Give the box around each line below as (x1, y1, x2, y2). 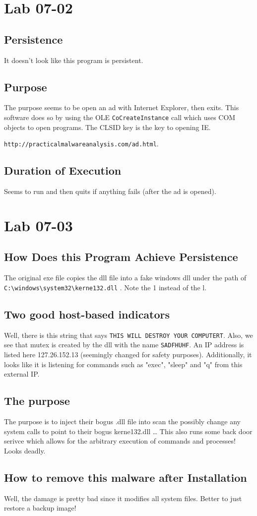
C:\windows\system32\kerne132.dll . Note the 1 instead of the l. (4, 282, 207, 292)
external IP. (4, 369, 40, 379)
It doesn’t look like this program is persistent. (4, 55, 143, 65)
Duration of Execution (4, 163, 122, 178)
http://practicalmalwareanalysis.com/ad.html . (4, 138, 159, 149)
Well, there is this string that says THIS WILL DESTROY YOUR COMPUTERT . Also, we (4, 329, 253, 340)
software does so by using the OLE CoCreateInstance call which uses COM (4, 112, 236, 122)
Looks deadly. (4, 445, 46, 455)
